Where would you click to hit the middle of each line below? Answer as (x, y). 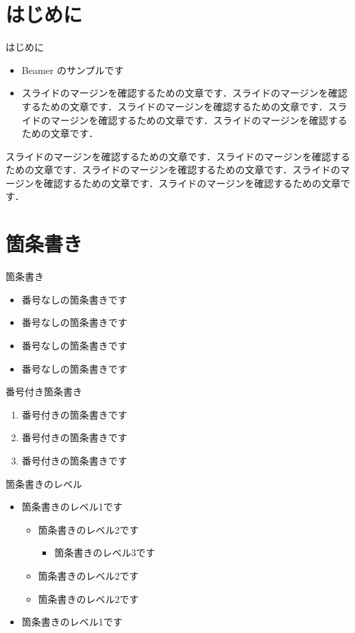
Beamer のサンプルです (73, 70)
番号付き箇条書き (44, 392)
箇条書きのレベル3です (105, 553)
